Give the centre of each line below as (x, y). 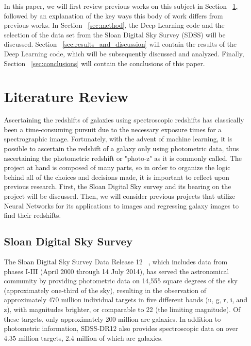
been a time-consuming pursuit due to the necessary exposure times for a (113, 129)
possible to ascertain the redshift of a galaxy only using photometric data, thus (121, 148)
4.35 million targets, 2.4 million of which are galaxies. (84, 337)
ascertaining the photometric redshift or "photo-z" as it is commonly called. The (123, 158)
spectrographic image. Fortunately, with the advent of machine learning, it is (118, 139)
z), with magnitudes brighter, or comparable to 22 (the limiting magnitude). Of (122, 309)
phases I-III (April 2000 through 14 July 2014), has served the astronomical (117, 271)
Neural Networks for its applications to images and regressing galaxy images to (121, 205)
